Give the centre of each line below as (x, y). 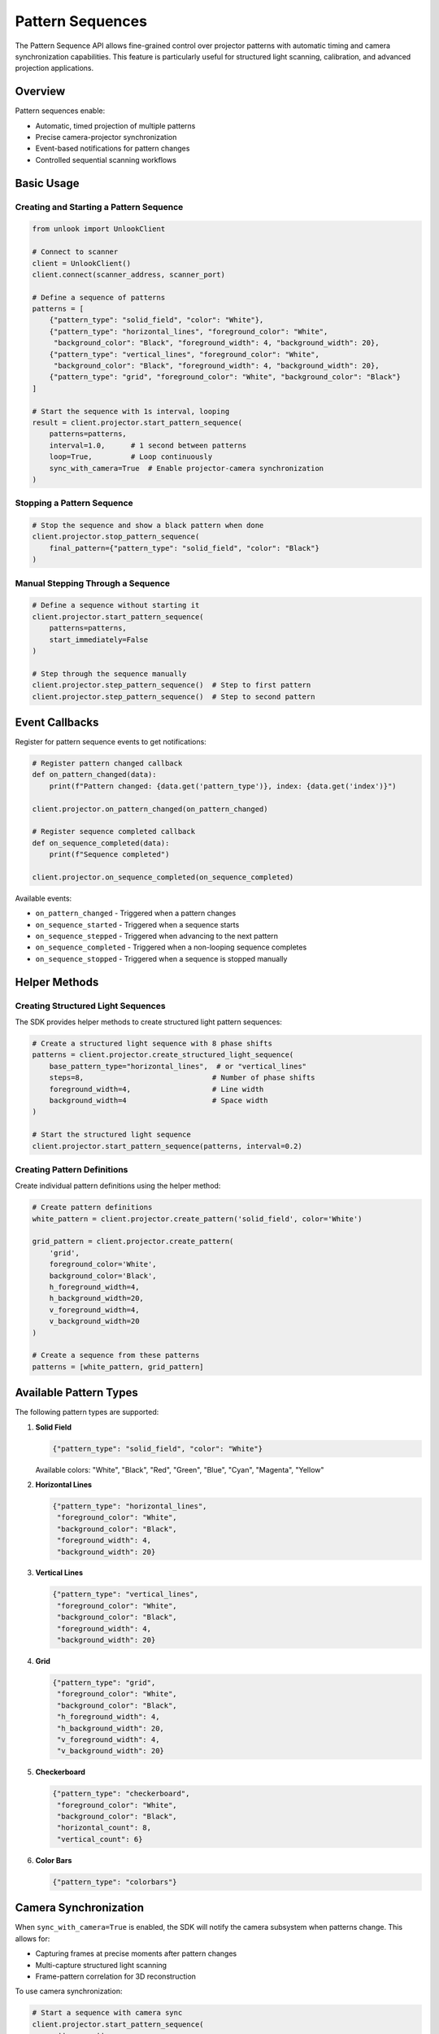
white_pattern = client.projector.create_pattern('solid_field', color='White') (197, 1219)
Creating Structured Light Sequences (90, 1006)
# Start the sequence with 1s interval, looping (131, 411)
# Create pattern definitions (92, 1207)
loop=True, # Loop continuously (131, 457)
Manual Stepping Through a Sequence (93, 583)
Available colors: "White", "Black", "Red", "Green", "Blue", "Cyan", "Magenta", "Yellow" (180, 1469)
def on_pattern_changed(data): (95, 775)
